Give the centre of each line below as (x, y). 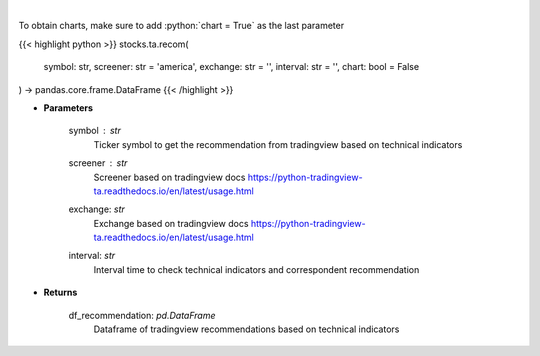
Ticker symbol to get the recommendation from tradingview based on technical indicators (278, 144)
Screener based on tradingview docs (169, 177)
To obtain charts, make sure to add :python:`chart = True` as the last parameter (181, 26)
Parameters (68, 107)
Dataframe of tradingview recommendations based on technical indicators (246, 329)
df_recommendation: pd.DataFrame (142, 315)
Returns (60, 292)
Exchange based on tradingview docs (171, 223)
